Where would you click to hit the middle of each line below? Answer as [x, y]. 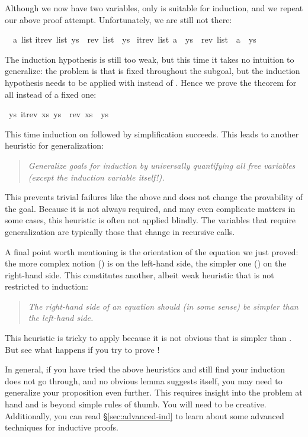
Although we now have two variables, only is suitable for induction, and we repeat [154, 8]
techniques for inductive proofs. [62, 427]
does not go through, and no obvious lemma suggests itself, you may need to [144, 380]
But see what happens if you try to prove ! [82, 349]
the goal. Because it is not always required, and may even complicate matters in [150, 208]
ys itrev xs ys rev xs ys [59, 114]
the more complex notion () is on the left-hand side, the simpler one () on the [146, 263]
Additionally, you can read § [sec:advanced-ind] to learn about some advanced [145, 415]
